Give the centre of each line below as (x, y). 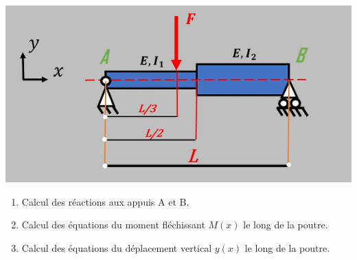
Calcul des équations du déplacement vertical (117, 248)
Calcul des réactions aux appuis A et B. (105, 201)
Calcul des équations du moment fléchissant (113, 225)
